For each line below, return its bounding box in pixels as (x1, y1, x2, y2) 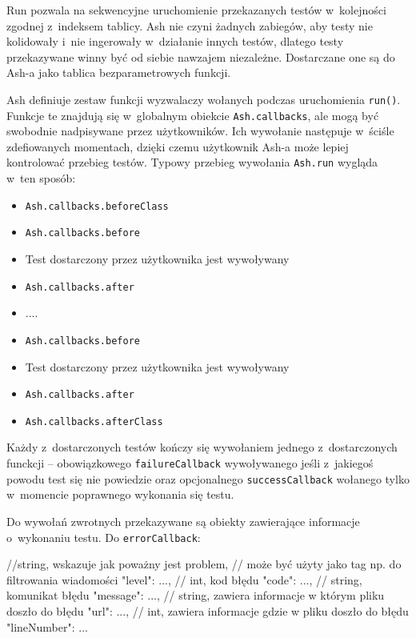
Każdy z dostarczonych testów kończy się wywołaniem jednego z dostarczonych (6, 439, 398, 455)
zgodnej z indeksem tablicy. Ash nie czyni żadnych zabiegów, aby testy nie (6, 17, 373, 34)
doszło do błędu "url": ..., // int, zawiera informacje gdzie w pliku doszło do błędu (6, 602, 409, 619)
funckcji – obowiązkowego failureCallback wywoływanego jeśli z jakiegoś (6, 455, 374, 471)
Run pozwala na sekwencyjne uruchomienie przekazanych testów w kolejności (6, 2, 386, 18)
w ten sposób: (6, 170, 76, 187)
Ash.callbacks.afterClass (25, 415, 163, 427)
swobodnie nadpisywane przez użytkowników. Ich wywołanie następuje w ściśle (6, 122, 394, 139)
